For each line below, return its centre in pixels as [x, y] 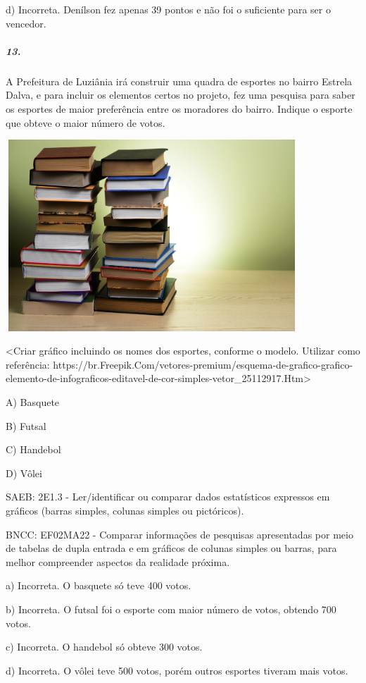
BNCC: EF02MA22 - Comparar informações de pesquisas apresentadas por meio [179, 534]
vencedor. [26, 23]
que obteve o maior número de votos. [86, 122]
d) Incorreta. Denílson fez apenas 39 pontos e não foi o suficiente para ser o [168, 9]
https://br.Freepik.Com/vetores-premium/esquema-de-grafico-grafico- [203, 364]
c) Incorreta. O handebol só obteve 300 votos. [104, 647]
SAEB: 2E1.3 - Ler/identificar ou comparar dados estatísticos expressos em [168, 497]
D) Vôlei [24, 473]
